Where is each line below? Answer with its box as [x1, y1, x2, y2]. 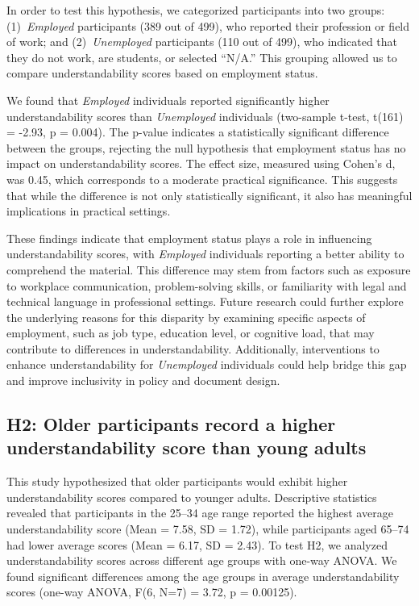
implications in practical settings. [6, 203, 171, 219]
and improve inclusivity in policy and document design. [6, 372, 280, 389]
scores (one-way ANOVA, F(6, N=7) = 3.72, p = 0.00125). [6, 583, 297, 600]
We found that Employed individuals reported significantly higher [6, 91, 330, 108]
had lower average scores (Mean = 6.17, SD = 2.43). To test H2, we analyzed [6, 536, 388, 553]
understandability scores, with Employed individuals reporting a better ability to [6, 245, 404, 262]
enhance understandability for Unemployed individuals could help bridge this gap [6, 356, 407, 373]
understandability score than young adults [6, 435, 367, 460]
